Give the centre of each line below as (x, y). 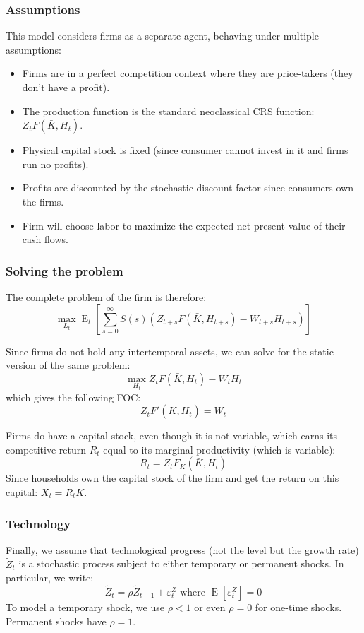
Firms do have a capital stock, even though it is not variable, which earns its (172, 436)
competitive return (46, 449)
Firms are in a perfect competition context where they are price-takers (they (188, 73)
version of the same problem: (68, 365)
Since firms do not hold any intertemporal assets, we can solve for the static (170, 351)
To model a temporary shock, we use (85, 607)
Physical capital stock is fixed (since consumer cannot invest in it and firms (185, 150)
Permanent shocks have (56, 621)
